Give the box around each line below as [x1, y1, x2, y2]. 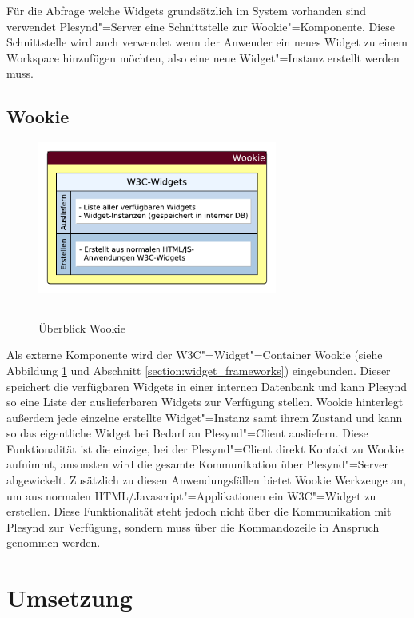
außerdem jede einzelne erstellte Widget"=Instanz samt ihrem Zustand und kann [6, 409, 403, 425]
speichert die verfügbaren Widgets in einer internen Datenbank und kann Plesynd [6, 377, 407, 394]
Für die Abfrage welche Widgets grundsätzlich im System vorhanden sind [6, 2, 366, 18]
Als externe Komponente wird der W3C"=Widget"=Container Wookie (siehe [6, 346, 383, 363]
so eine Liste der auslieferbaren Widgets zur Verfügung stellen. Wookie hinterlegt [6, 393, 404, 410]
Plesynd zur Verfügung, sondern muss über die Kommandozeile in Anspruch [6, 518, 380, 535]
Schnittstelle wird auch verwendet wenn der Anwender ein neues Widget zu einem [6, 34, 408, 50]
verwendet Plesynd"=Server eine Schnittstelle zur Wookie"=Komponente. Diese [6, 18, 396, 34]
